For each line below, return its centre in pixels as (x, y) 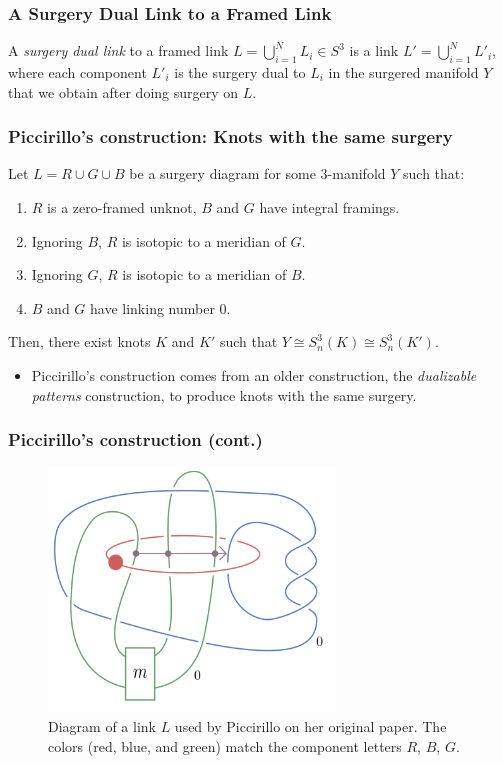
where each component (77, 72)
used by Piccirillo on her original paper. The (310, 726)
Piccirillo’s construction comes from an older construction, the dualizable (254, 374)
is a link (374, 50)
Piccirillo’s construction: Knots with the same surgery (230, 136)
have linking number (152, 307)
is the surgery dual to (240, 72)
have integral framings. (329, 207)
